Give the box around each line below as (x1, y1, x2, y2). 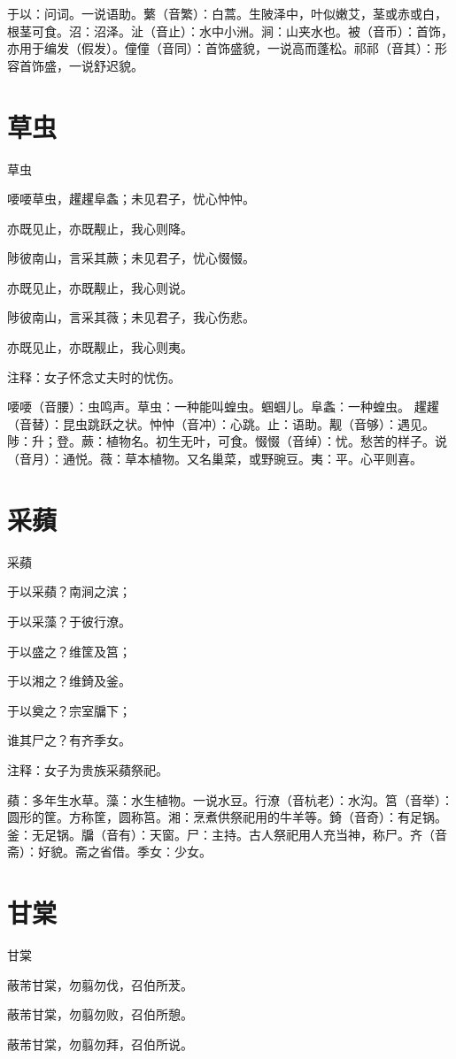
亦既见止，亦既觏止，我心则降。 (7, 219, 193, 237)
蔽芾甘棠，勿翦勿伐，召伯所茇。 (7, 975, 193, 994)
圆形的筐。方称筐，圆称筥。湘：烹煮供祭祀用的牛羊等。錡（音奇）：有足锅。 (7, 808, 447, 826)
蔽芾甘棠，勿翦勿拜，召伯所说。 (7, 1034, 193, 1053)
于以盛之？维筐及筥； (7, 641, 131, 660)
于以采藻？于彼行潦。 (7, 611, 131, 630)
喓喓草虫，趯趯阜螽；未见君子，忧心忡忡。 (7, 189, 255, 208)
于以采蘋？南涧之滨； (7, 582, 131, 601)
